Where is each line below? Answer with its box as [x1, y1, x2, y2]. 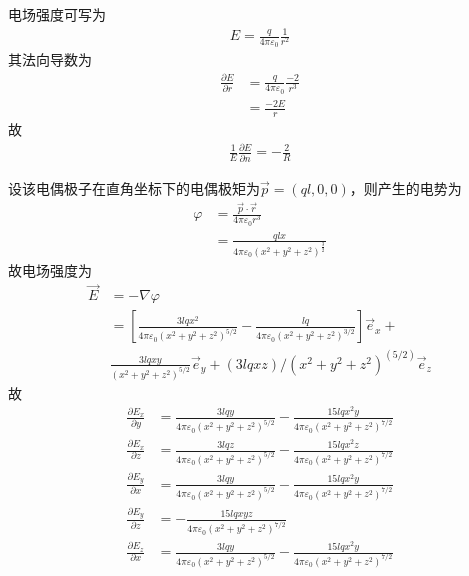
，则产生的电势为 [349, 177, 462, 198]
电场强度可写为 [8, 4, 106, 24]
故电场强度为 [8, 259, 92, 280]
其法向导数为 [8, 49, 92, 70]
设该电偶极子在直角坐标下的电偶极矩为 [8, 177, 260, 198]
